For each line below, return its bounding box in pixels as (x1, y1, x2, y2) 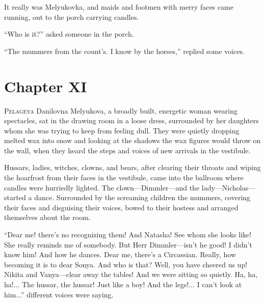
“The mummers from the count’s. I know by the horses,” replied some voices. (4, 45, 245, 56)
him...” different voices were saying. (4, 289, 114, 299)
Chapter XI (4, 75, 87, 96)
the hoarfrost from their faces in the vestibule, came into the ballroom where (4, 172, 244, 183)
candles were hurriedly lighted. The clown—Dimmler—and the (4, 182, 200, 192)
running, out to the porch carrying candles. (4, 11, 139, 22)
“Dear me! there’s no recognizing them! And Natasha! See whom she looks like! (4, 229, 252, 240)
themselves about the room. (4, 212, 91, 223)
